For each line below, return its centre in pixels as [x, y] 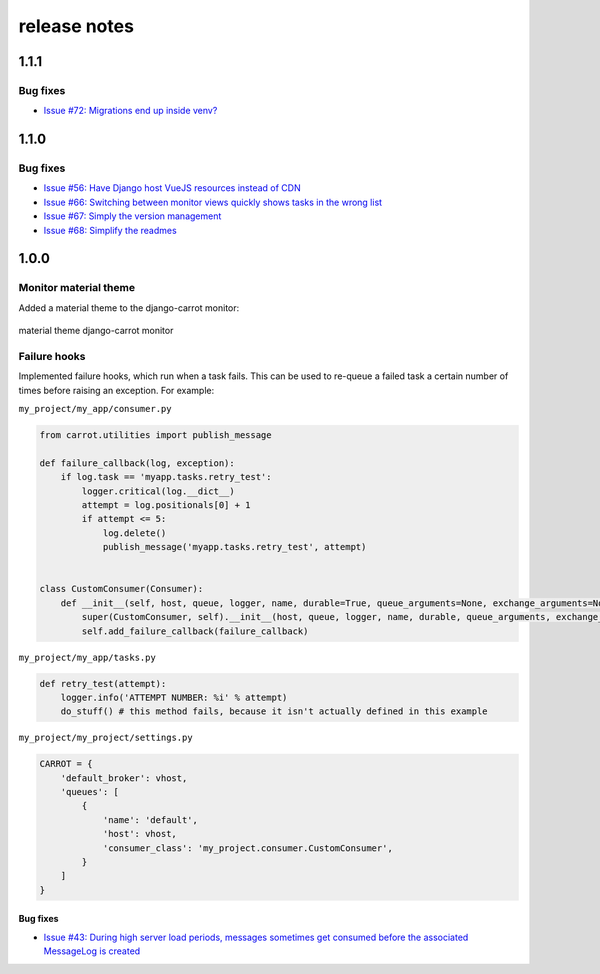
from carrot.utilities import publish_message [155, 435]
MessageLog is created [92, 951]
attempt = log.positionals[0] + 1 [166, 505]
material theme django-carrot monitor [96, 331]
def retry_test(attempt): [103, 683]
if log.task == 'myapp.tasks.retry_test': [166, 477]
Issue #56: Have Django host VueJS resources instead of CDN [172, 188]
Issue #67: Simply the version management [132, 216]
